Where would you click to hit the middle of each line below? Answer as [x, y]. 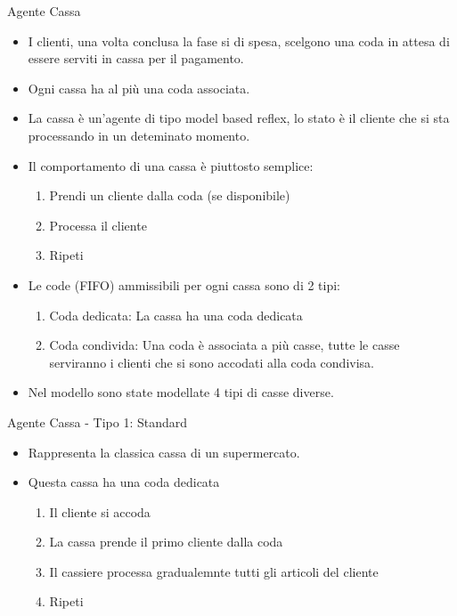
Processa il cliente [98, 225]
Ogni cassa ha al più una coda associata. [139, 88]
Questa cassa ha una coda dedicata [124, 482]
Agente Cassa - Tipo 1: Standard [98, 421]
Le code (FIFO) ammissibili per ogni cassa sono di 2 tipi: [184, 284]
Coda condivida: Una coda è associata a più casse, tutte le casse [224, 345]
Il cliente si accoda [100, 511]
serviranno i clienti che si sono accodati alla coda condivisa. [212, 362]
